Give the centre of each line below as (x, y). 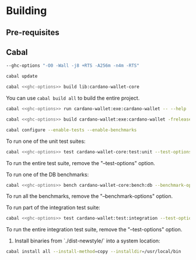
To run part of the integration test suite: (53, 208)
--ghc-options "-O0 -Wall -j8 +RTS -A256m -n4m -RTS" (73, 66)
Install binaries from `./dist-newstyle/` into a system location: (87, 241)
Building (27, 11)
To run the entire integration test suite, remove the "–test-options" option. (94, 230)
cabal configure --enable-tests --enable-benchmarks (71, 130)
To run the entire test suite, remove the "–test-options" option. (81, 163)
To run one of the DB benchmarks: (48, 175)
